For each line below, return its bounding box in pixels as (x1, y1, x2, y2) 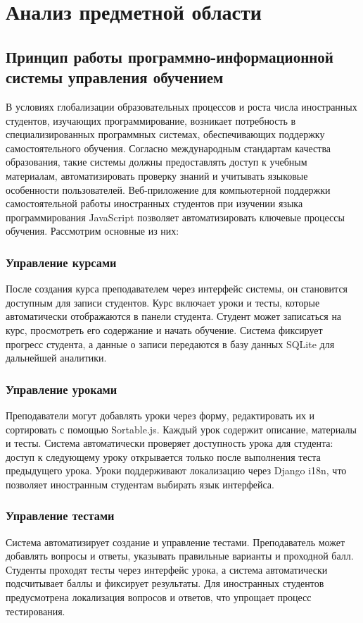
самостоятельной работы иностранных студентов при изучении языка (6, 196, 303, 211)
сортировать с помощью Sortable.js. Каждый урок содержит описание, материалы (6, 421, 357, 436)
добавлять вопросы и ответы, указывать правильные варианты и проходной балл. (6, 548, 354, 563)
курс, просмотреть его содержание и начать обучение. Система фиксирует (6, 322, 323, 337)
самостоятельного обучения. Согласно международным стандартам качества (6, 140, 331, 155)
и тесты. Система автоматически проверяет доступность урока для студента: (6, 436, 333, 450)
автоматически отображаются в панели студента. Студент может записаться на (6, 309, 342, 323)
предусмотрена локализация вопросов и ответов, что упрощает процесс (6, 590, 312, 605)
